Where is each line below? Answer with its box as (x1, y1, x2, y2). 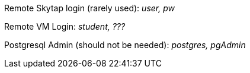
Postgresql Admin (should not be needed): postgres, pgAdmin (4, 40, 246, 50)
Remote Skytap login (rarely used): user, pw (4, 3, 175, 13)
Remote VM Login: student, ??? (4, 21, 126, 31)
